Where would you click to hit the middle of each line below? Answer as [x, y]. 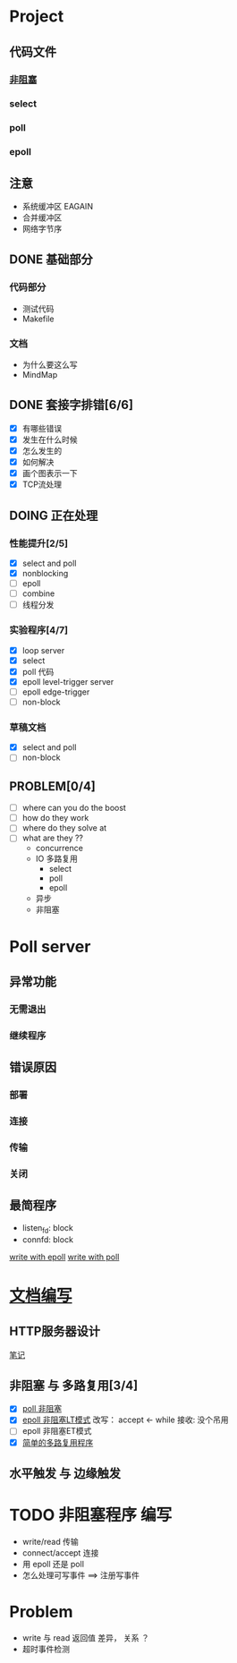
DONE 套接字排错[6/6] [72, 405]
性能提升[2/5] [39, 543]
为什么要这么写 [50, 365]
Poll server [50, 947]
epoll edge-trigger [56, 692]
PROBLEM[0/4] [53, 786]
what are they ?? [52, 838]
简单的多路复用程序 [58, 1442]
